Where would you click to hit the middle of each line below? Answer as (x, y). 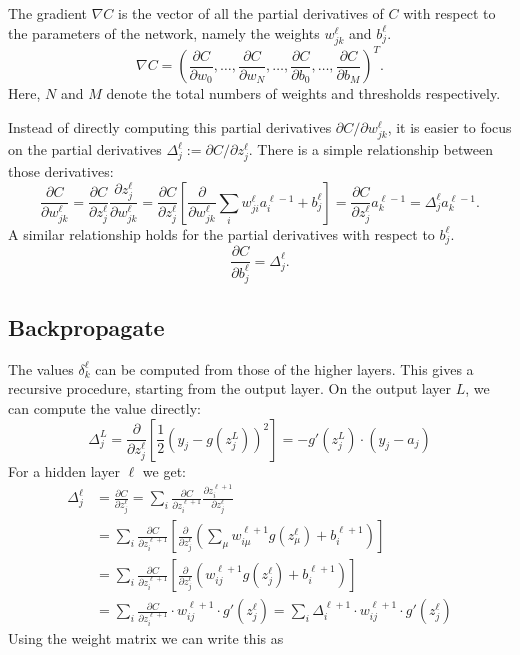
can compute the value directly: (104, 408)
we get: (164, 470)
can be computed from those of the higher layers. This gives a (284, 368)
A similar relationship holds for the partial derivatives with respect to (221, 233)
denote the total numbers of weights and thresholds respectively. (303, 93)
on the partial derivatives (85, 149)
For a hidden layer (64, 470)
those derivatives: (61, 171)
